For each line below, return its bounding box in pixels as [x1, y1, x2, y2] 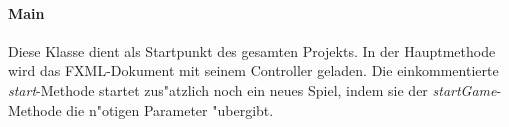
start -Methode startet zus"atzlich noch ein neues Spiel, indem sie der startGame [8, 79, 497, 100]
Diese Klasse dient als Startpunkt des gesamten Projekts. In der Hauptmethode [8, 40, 496, 61]
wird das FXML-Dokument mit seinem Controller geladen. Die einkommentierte [8, 60, 499, 81]
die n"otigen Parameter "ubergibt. [66, 99, 274, 120]
